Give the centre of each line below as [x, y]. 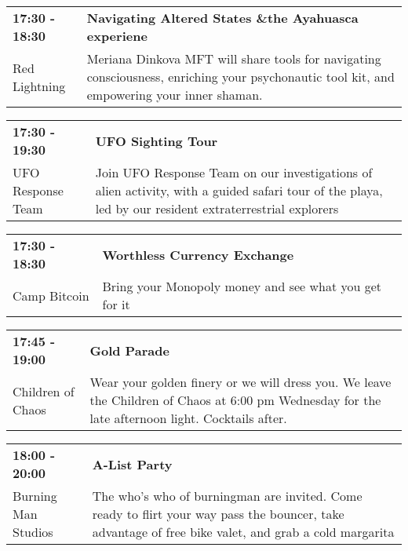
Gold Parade [129, 350]
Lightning [39, 86]
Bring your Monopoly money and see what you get [242, 286]
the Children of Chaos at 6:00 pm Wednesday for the [235, 400]
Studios [33, 532]
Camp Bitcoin [51, 295]
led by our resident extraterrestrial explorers [217, 208]
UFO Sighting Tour [157, 140]
